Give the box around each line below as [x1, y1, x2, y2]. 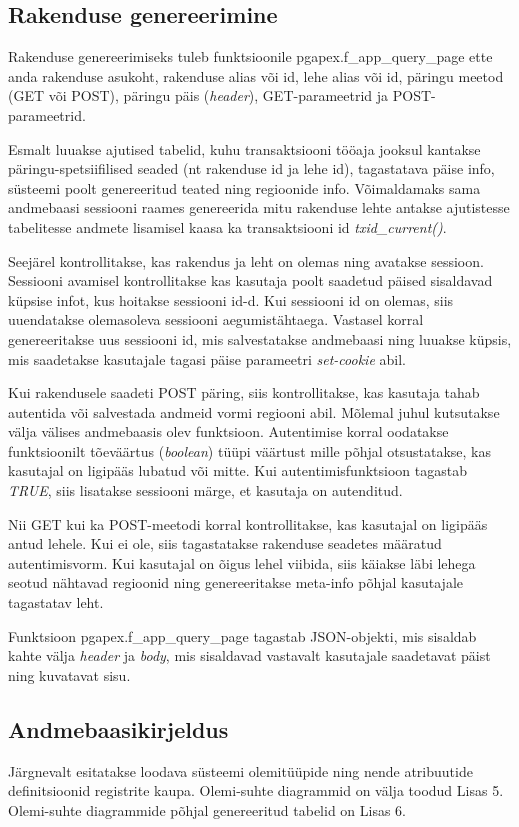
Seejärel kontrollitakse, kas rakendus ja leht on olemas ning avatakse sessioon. [8, 250, 484, 271]
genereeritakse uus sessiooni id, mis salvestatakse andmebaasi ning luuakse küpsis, [8, 328, 512, 349]
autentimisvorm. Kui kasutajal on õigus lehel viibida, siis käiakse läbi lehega [8, 552, 476, 573]
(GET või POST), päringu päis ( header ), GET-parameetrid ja [8, 85, 389, 106]
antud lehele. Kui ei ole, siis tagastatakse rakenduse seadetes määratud [8, 533, 442, 554]
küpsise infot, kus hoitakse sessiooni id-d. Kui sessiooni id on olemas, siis [8, 289, 454, 310]
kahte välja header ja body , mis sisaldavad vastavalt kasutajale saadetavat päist [8, 645, 491, 666]
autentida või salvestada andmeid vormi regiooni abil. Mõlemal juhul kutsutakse [8, 401, 500, 422]
